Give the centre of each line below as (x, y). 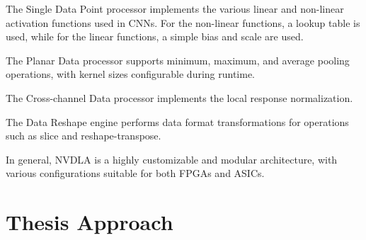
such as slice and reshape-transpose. (84, 136)
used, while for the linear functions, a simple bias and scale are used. (155, 36)
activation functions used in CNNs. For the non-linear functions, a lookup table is (183, 22)
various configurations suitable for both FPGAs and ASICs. (135, 173)
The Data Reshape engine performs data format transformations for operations (177, 121)
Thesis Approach (90, 222)
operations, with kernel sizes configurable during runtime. (131, 74)
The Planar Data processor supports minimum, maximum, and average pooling (178, 60)
